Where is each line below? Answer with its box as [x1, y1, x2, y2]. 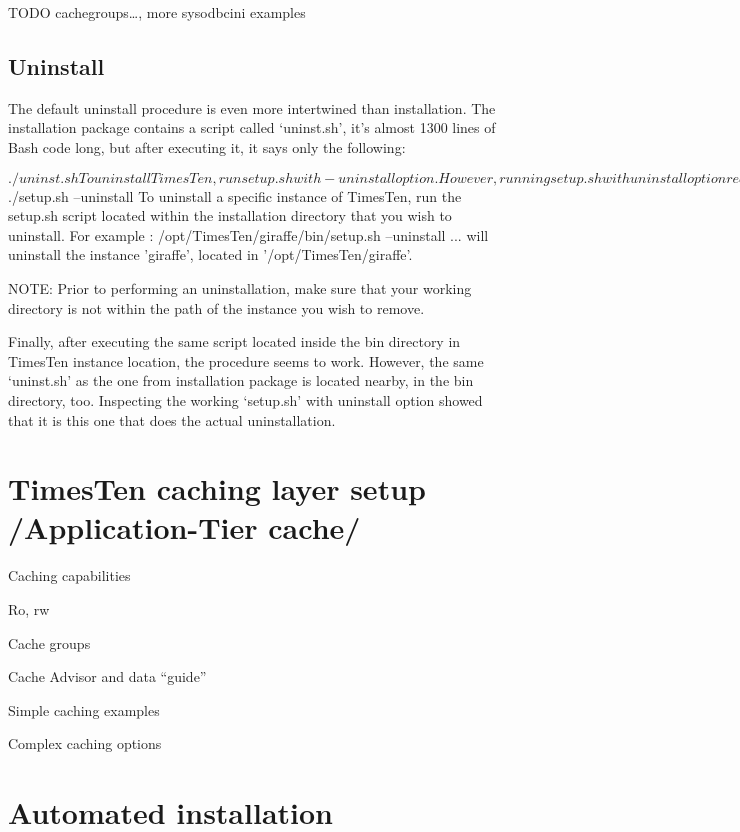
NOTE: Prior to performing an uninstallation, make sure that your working [8, 277, 472, 298]
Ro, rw [8, 599, 50, 620]
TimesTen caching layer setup [8, 468, 426, 509]
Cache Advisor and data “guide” [8, 666, 207, 687]
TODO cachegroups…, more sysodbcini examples [8, 2, 306, 22]
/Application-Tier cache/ [8, 507, 361, 548]
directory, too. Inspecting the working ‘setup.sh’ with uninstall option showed [8, 389, 483, 410]
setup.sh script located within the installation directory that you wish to [8, 205, 452, 226]
